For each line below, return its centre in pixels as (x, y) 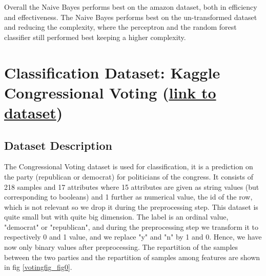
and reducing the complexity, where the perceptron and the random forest (120, 27)
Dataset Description (58, 145)
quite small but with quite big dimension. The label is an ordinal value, (116, 217)
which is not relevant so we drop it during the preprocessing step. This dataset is (131, 206)
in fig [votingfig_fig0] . (38, 267)
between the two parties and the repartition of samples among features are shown (132, 257)
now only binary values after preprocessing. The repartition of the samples (121, 247)
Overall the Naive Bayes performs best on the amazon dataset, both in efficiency (131, 7)
